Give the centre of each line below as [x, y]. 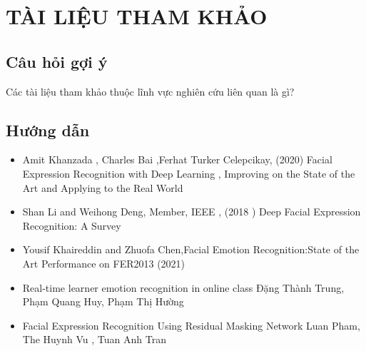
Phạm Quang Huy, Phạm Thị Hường [103, 301]
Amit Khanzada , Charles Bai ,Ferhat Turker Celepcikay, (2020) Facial [177, 159]
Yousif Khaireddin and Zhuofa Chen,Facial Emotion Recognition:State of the [191, 249]
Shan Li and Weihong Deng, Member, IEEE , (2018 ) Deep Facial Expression [192, 212]
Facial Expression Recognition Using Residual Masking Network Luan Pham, [191, 325]
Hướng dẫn [48, 129]
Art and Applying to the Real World [103, 187]
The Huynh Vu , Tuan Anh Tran [94, 339]
